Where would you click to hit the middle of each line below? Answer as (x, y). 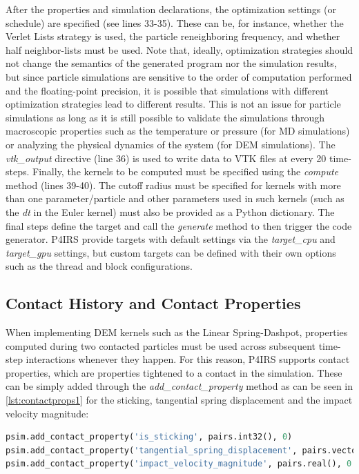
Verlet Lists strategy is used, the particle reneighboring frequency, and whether (173, 36)
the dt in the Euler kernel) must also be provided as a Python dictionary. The (170, 211)
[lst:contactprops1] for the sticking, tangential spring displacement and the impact (179, 400)
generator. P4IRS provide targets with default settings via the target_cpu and (171, 239)
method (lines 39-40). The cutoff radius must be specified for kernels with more (173, 185)
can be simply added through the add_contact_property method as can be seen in (179, 386)
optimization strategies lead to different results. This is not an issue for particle (173, 104)
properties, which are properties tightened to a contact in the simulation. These (174, 372)
